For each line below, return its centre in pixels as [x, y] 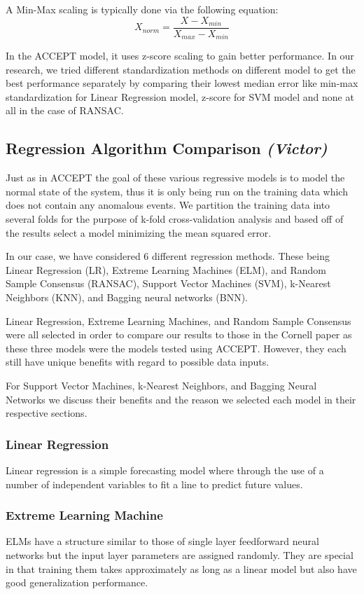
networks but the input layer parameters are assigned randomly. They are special [180, 555]
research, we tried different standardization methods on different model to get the [181, 69]
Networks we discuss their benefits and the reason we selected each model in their [181, 399]
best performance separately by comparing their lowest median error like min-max [182, 83]
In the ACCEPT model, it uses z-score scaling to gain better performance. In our [180, 56]
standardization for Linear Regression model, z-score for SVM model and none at [180, 96]
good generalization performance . [77, 582]
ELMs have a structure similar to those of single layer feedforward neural [162, 541]
